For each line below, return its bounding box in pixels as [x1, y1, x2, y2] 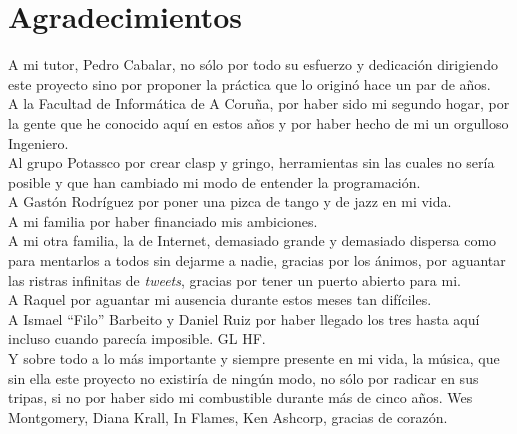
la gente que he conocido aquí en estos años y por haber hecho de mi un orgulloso [8, 112, 509, 133]
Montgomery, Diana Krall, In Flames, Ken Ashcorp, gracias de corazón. [8, 406, 448, 427]
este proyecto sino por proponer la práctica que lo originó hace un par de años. [8, 73, 491, 94]
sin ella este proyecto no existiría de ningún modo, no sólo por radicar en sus [8, 367, 479, 388]
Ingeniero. [8, 132, 69, 153]
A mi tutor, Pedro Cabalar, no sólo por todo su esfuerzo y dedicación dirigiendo [8, 54, 498, 75]
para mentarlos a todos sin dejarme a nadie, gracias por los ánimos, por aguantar [8, 250, 506, 271]
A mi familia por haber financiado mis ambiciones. [8, 210, 318, 231]
